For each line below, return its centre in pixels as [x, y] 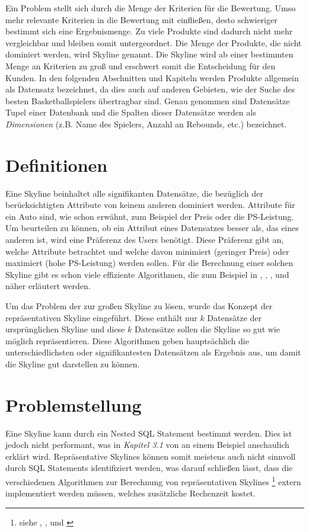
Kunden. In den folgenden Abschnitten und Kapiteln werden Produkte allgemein [152, 77]
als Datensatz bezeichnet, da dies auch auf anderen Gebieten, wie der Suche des [150, 89]
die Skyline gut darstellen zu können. [73, 363]
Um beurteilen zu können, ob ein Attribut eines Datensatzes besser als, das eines [152, 228]
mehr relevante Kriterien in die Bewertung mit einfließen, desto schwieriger [141, 19]
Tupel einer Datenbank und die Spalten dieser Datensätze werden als [131, 112]
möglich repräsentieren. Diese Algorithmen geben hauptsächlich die [127, 340]
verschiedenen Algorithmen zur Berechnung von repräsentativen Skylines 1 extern [153, 481]
